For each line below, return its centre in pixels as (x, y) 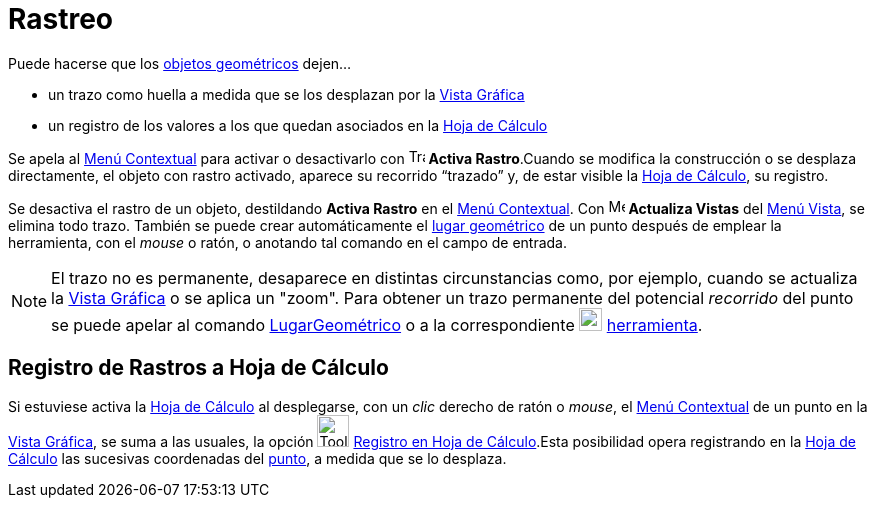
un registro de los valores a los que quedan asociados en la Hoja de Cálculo (298, 125)
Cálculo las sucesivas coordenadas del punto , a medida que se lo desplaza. (257, 458)
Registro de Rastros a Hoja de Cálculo (198, 368)
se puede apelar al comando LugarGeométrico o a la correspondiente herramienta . (377, 324)
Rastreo (61, 19)
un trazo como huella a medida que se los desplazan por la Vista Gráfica (286, 94)
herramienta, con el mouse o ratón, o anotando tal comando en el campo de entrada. (288, 242)
